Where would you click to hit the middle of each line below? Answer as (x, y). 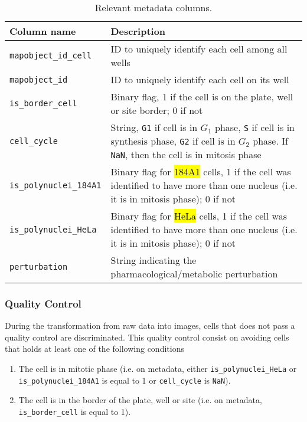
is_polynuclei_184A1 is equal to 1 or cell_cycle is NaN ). (125, 380)
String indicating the (153, 260)
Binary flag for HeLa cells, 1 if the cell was (199, 216)
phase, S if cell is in (255, 127)
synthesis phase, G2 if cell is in (173, 141)
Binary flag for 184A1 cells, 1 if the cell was (201, 171)
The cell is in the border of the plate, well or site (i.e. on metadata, (140, 400)
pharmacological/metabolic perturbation (194, 274)
